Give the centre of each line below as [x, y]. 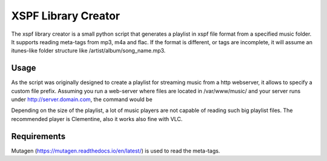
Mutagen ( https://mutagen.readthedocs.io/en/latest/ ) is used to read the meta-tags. [116, 151]
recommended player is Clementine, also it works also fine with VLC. [97, 119]
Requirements [38, 136]
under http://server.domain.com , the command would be [82, 99]
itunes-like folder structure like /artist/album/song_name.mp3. [88, 51]
